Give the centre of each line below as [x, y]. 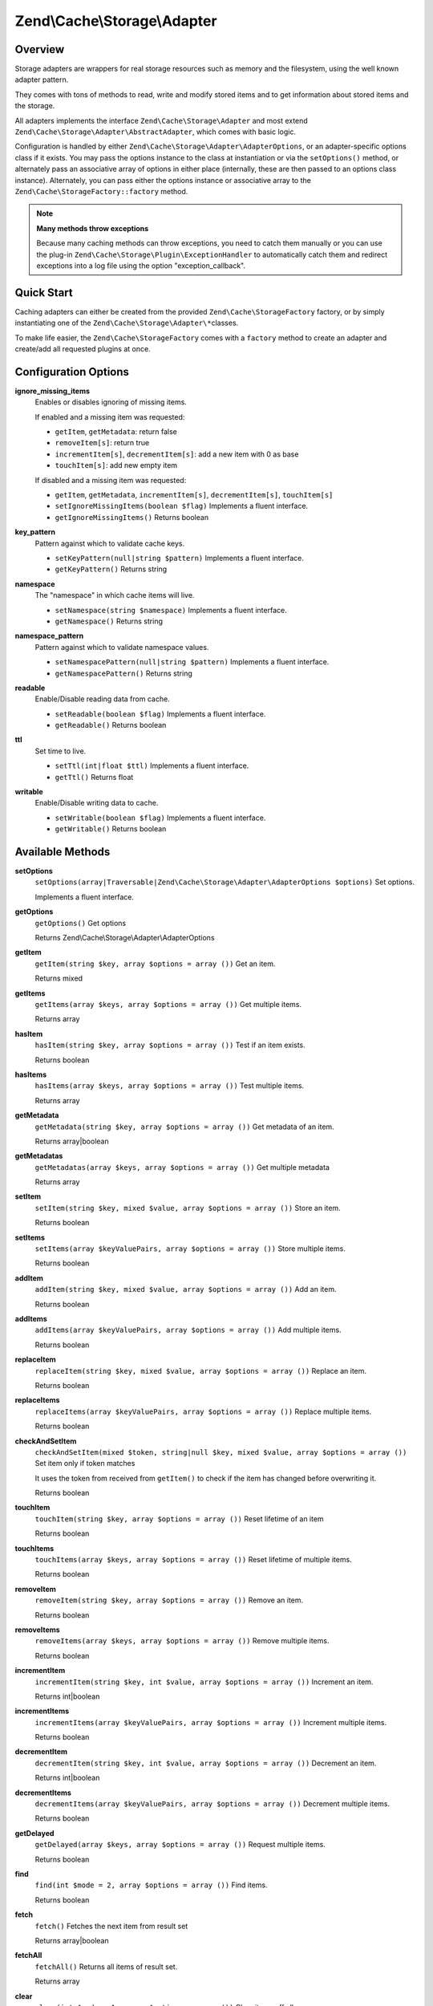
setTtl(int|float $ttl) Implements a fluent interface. [152, 765]
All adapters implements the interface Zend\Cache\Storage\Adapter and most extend [161, 120]
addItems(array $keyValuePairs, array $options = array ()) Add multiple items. [188, 1330]
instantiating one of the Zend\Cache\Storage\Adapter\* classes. [127, 323]
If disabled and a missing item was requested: [111, 480]
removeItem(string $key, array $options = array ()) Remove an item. [169, 1600]
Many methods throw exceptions [93, 228]
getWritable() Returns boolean [111, 829]
